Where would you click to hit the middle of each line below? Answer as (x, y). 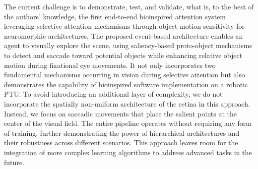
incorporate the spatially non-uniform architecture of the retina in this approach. (127, 103)
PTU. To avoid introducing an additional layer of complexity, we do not (113, 94)
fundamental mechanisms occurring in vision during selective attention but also (125, 75)
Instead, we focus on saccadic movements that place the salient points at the (120, 113)
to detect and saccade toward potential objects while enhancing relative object (123, 55)
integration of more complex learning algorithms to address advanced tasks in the (128, 152)
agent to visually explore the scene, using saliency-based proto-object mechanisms (128, 45)
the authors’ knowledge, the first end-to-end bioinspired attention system (115, 16)
